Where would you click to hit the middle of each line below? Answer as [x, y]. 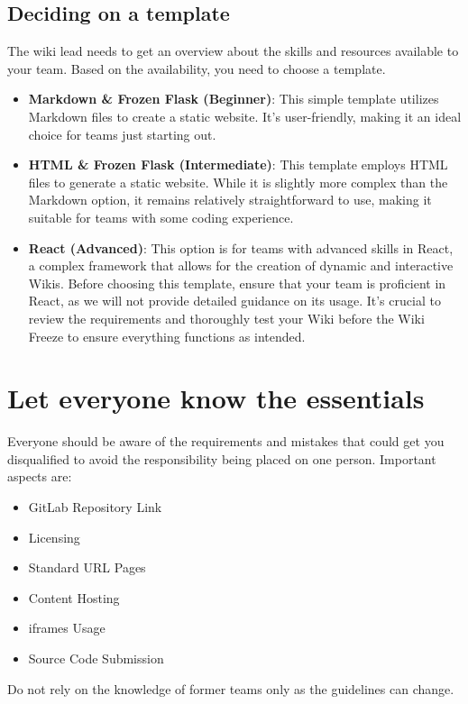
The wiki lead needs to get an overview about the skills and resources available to [233, 51]
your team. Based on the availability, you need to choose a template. [197, 68]
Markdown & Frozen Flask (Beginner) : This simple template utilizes [234, 99]
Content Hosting [74, 597]
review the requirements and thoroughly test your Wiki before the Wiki [226, 318]
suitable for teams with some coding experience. [161, 217]
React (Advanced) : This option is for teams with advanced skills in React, [241, 247]
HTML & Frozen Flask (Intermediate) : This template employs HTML [238, 165]
